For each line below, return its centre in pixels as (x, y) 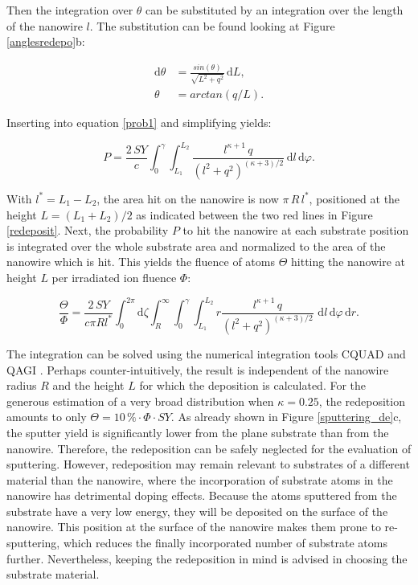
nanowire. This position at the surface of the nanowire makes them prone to (194, 527)
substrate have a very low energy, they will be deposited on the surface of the (197, 511)
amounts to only (47, 417)
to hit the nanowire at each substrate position (296, 230)
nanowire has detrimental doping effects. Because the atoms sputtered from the (202, 495)
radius (22, 385)
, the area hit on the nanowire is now (188, 198)
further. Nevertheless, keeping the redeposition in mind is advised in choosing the (207, 558)
